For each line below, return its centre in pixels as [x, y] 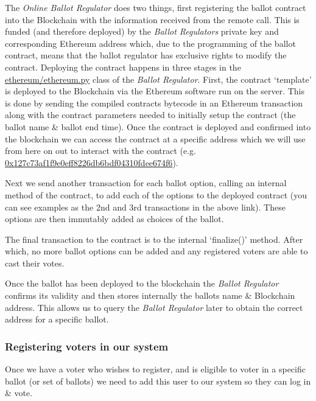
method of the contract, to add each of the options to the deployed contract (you [156, 194]
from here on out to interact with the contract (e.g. [100, 151]
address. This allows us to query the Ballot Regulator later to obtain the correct [154, 307]
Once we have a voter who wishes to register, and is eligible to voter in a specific [155, 369]
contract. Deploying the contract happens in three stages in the [123, 67]
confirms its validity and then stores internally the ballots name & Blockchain [150, 295]
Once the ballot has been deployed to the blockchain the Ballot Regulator [142, 283]
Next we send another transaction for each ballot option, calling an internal [146, 183]
